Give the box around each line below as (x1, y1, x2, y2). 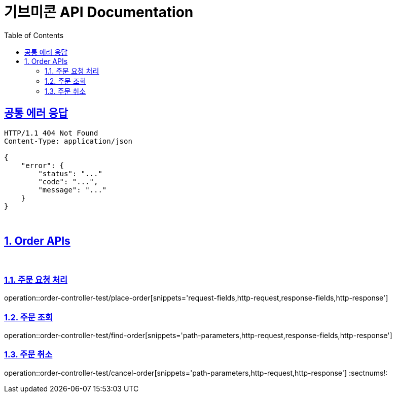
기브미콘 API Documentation (4, 4, 194, 21)
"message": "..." (38, 185, 107, 194)
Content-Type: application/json (4, 137, 132, 145)
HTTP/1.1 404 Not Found (4, 128, 98, 137)
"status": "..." (38, 169, 102, 178)
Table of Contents (4, 30, 64, 40)
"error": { (21, 161, 64, 170)
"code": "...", (38, 177, 98, 186)
